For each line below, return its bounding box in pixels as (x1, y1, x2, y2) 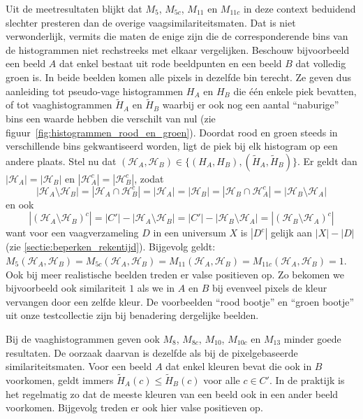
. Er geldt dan (297, 153, 357, 168)
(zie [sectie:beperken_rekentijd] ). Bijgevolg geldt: (6, 239, 216, 254)
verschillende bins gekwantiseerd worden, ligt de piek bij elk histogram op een (6, 139, 338, 153)
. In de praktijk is (269, 372, 345, 387)
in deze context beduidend (243, 1, 356, 15)
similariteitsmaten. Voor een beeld (6, 359, 152, 374)
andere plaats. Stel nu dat (6, 153, 117, 168)
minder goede (283, 331, 341, 346)
